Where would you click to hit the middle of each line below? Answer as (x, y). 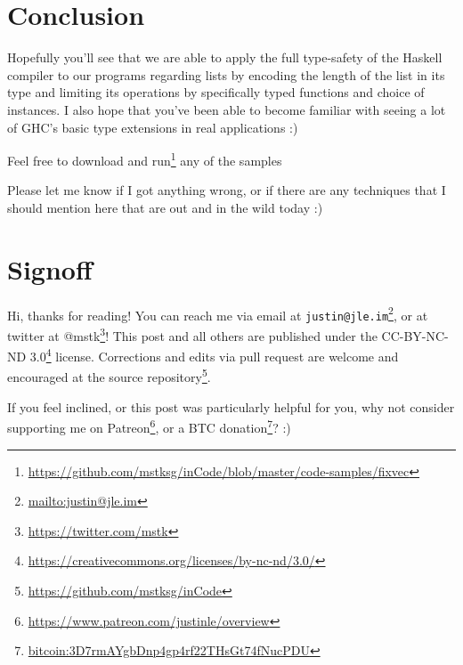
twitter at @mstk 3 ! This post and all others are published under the (192, 334)
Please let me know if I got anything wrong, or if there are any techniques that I (227, 190)
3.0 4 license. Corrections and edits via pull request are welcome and (214, 355)
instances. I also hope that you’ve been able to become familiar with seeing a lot (227, 109)
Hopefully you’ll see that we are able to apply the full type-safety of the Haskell (225, 57)
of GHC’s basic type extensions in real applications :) (153, 127)
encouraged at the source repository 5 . (109, 376)
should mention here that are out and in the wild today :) (165, 207)
